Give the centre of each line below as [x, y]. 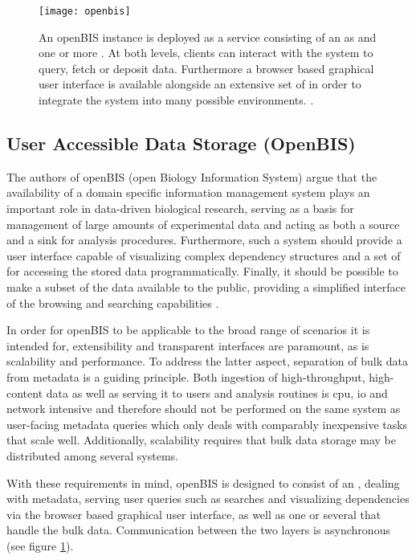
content [25, 392]
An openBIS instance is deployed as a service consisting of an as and [208, 37]
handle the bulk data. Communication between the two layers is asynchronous [198, 530]
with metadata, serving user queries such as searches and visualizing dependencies [208, 499]
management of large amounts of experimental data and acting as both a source [203, 224]
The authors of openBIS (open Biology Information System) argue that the [192, 176]
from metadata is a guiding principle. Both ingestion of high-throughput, [186, 376]
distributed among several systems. [92, 455]
